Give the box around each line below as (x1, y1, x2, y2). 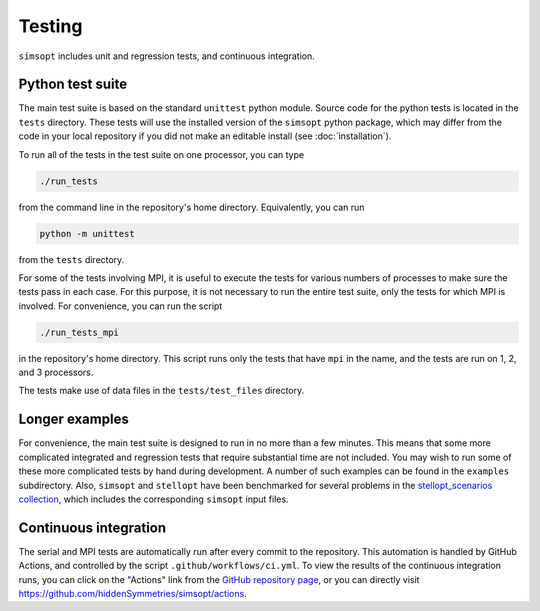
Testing (18, 15, 83, 37)
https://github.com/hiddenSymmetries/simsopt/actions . (18, 588, 247, 600)
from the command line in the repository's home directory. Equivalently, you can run (18, 201, 365, 213)
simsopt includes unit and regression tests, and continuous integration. (18, 50, 315, 62)
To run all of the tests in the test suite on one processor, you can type (18, 148, 305, 160)
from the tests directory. (18, 253, 125, 265)
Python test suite (18, 76, 128, 93)
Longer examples (18, 411, 129, 428)
